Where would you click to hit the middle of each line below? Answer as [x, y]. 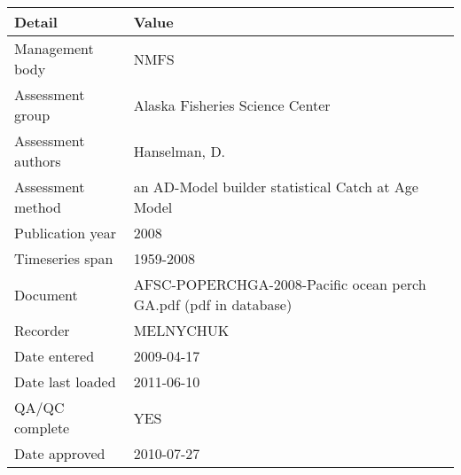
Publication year [65, 233]
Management [54, 48]
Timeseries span [64, 258]
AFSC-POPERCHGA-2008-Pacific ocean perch [280, 284]
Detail [36, 22]
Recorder [42, 330]
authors [38, 161]
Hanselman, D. [180, 151]
